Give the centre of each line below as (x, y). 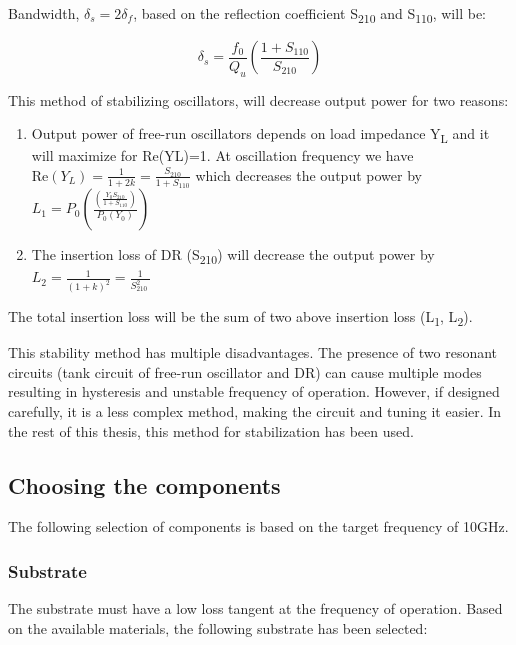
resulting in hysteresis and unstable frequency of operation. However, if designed (254, 391)
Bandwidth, (44, 13)
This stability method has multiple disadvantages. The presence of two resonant (253, 352)
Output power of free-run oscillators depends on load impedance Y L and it (260, 134)
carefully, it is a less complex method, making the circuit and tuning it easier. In (255, 410)
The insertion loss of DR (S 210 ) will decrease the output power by (233, 255)
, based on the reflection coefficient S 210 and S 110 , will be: (309, 14)
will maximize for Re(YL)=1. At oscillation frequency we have (222, 155)
